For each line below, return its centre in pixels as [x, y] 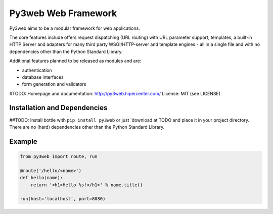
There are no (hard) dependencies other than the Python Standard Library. [87, 127]
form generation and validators [54, 84]
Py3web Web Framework [63, 13]
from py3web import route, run [59, 156]
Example [23, 141]
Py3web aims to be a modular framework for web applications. [75, 28]
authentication [37, 70]
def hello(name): [41, 178]
